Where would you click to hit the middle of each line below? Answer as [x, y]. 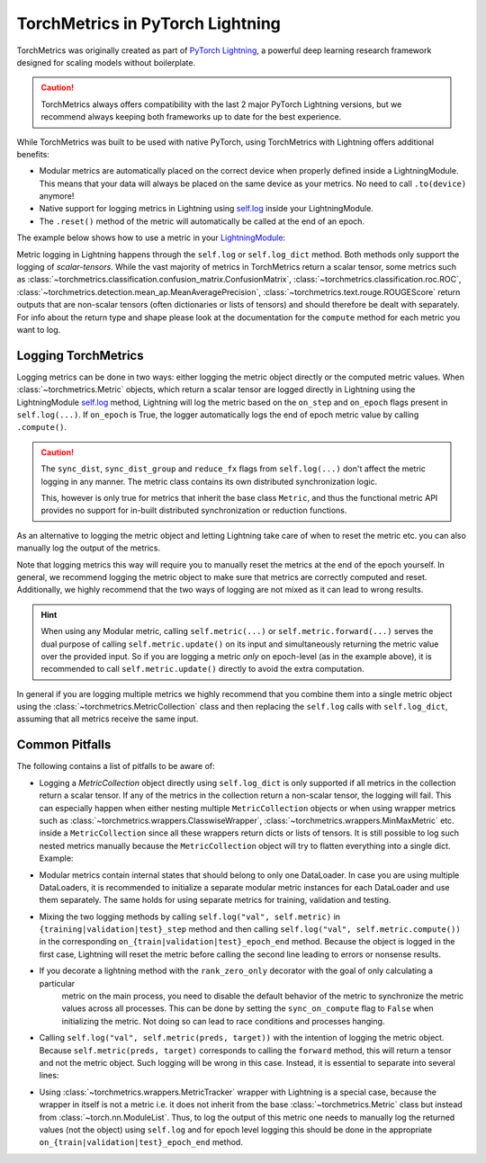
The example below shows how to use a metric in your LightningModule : [151, 237]
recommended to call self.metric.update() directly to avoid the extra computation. [202, 669]
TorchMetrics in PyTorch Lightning [148, 23]
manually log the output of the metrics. [89, 548]
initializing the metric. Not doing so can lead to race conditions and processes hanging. [223, 1021]
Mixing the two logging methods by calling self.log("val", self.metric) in [190, 917]
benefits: [33, 154]
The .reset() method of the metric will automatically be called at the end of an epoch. [202, 221]
